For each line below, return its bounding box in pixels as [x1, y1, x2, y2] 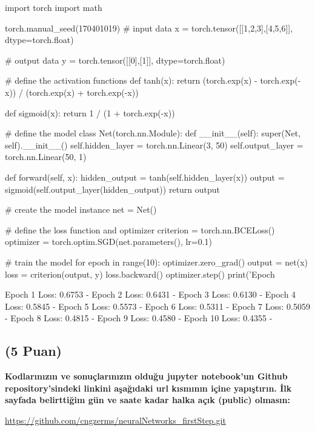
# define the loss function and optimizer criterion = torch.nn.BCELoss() [5, 223, 275, 236]
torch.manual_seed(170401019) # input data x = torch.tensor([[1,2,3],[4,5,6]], [5, 21, 293, 34]
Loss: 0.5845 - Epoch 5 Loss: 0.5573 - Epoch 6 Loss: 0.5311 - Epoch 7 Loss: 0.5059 [5, 299, 310, 312]
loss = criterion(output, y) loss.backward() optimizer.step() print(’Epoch [5, 267, 275, 280]
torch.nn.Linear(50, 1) [5, 150, 87, 163]
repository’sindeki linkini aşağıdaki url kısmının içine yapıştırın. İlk [5, 381, 292, 394]
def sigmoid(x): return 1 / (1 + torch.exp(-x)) [5, 106, 175, 119]
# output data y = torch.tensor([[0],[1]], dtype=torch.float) [5, 53, 225, 66]
